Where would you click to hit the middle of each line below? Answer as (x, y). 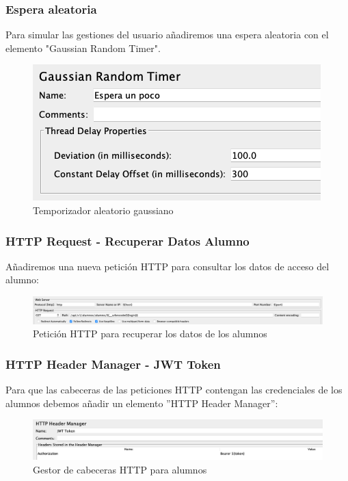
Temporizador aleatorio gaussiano (103, 210)
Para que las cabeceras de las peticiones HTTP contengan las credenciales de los (174, 389)
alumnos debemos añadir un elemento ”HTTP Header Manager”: (142, 403)
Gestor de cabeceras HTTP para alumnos (120, 469)
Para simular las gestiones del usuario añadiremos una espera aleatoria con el (167, 35)
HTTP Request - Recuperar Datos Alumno (128, 240)
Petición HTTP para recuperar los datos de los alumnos (150, 334)
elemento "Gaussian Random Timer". (83, 48)
